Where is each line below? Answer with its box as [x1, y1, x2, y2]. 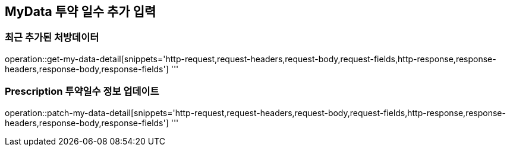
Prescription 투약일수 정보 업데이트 [5, 85, 159, 98]
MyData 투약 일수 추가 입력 [5, 4, 156, 19]
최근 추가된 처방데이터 [5, 31, 99, 44]
